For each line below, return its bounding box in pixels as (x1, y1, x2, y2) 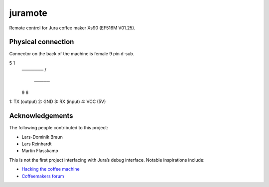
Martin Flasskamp (21, 148, 58, 154)
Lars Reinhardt (21, 141, 52, 147)
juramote (9, 7, 47, 18)
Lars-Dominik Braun (21, 134, 63, 140)
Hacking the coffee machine (21, 166, 80, 172)
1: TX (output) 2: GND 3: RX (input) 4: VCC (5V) (9, 98, 106, 104)
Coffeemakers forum (21, 173, 64, 179)
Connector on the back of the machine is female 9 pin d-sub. (9, 51, 134, 57)
